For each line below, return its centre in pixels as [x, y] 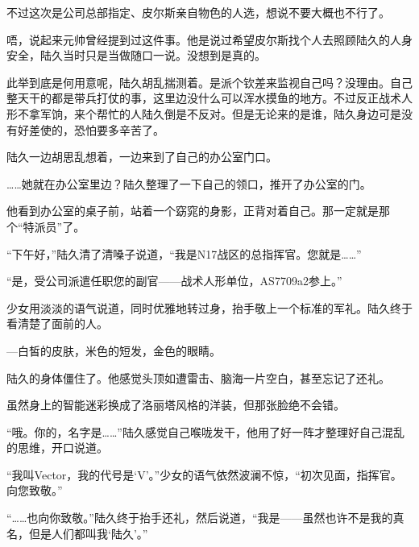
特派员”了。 [54, 226]
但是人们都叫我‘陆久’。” [88, 533]
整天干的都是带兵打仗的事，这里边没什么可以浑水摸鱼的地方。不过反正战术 [204, 98]
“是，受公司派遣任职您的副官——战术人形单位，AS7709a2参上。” [174, 281]
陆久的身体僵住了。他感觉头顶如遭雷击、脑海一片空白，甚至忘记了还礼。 [198, 377]
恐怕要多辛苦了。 [119, 129]
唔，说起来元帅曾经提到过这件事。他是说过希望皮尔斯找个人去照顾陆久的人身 [209, 39]
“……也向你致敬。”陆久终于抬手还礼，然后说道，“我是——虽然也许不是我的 [200, 518]
